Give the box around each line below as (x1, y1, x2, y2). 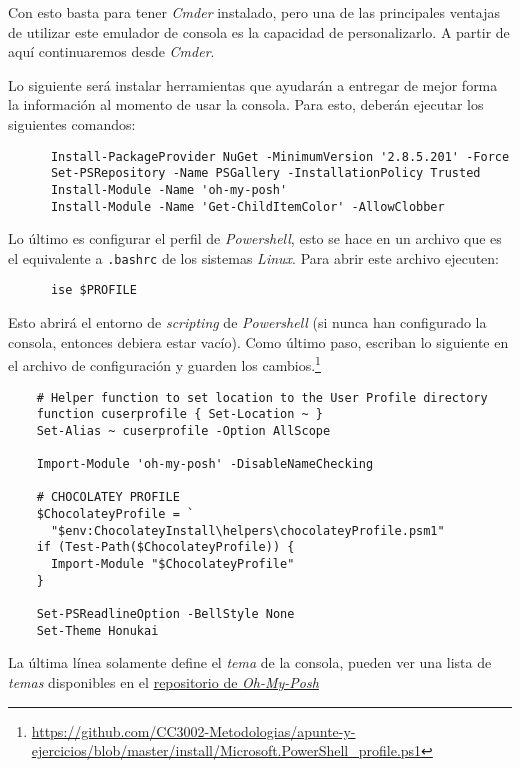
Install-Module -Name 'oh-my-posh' (50, 182, 288, 197)
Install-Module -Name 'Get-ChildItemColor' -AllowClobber (50, 199, 445, 214)
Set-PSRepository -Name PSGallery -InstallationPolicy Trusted (50, 166, 481, 181)
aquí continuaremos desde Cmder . (8, 41, 215, 62)
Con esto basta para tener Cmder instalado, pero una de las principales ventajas (8, 2, 500, 22)
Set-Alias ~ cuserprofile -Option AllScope (36, 423, 331, 438)
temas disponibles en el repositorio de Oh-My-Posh (8, 671, 319, 692)
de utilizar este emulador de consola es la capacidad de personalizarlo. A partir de (8, 21, 510, 42)
